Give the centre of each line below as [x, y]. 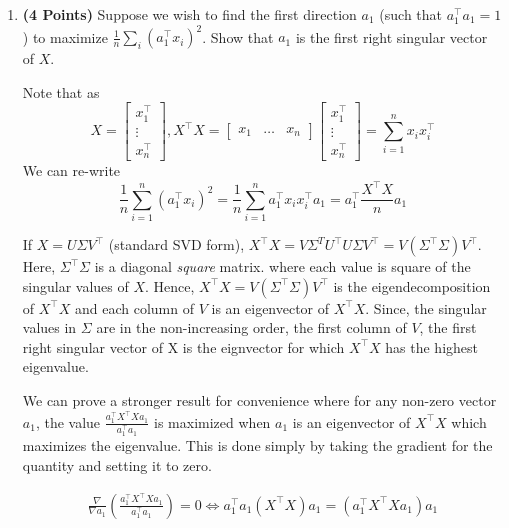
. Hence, [170, 285]
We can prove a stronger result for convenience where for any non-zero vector [259, 400]
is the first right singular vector [391, 36]
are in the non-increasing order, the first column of [251, 327]
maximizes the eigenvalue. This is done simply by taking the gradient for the [257, 445]
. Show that [238, 36]
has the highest [431, 346]
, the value [68, 421]
